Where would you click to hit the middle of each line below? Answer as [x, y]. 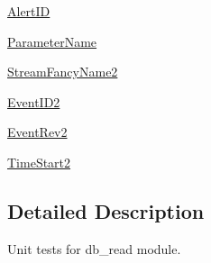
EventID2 [34, 101]
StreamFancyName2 [63, 72]
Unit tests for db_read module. [94, 248]
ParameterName [52, 41]
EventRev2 [37, 132]
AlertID [29, 11]
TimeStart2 [39, 162]
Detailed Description [106, 210]
